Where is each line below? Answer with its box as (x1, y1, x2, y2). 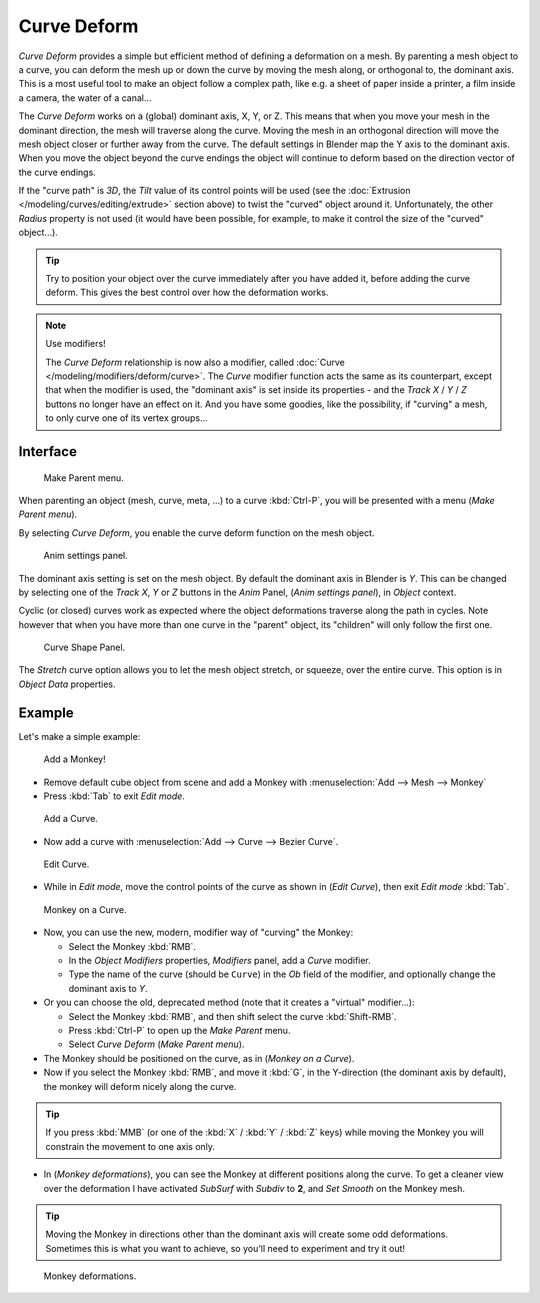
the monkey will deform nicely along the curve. (43, 1080, 237, 1092)
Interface (18, 443, 77, 460)
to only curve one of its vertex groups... (45, 412, 209, 424)
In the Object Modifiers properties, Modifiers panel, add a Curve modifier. (68, 955, 372, 967)
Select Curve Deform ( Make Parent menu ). (68, 1038, 245, 1050)
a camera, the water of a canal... (18, 91, 152, 104)
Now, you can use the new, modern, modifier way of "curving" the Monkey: (43, 926, 354, 939)
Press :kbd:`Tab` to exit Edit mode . (43, 790, 185, 802)
